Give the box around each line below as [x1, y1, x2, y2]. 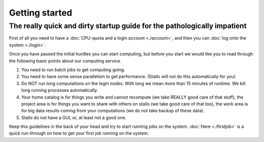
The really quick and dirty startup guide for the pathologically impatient [9, 21, 247, 30]
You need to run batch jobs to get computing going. [21, 66, 126, 73]
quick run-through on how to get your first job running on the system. [9, 130, 149, 136]
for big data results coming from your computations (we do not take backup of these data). [21, 108, 205, 114]
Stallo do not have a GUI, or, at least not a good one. [21, 115, 127, 121]
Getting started [9, 7, 72, 18]
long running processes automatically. [21, 87, 98, 93]
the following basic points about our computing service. [9, 58, 122, 63]
